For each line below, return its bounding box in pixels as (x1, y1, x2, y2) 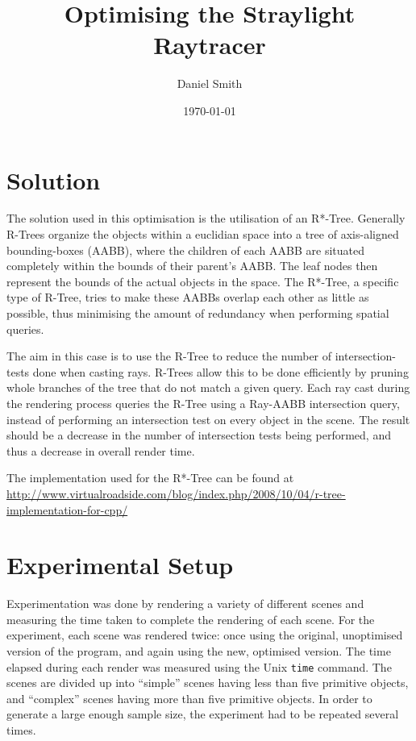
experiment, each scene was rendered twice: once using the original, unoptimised (6, 627, 403, 643)
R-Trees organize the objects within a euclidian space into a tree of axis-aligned (6, 226, 399, 243)
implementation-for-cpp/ (6, 501, 128, 518)
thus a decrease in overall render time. (6, 442, 195, 459)
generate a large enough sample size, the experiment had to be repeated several (6, 706, 399, 722)
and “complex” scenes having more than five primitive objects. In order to (6, 689, 372, 706)
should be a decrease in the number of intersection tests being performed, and (6, 427, 391, 443)
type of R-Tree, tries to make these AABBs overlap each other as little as (6, 289, 369, 306)
